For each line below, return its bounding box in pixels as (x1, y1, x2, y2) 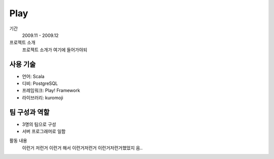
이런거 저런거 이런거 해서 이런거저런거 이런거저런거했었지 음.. (22, 145, 143, 151)
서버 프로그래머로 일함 (22, 129, 66, 135)
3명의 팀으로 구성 (22, 121, 56, 127)
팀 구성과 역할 (9, 108, 50, 116)
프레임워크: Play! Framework (22, 87, 81, 93)
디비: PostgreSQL (22, 80, 58, 86)
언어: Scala (22, 73, 45, 79)
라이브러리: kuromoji (22, 94, 63, 101)
